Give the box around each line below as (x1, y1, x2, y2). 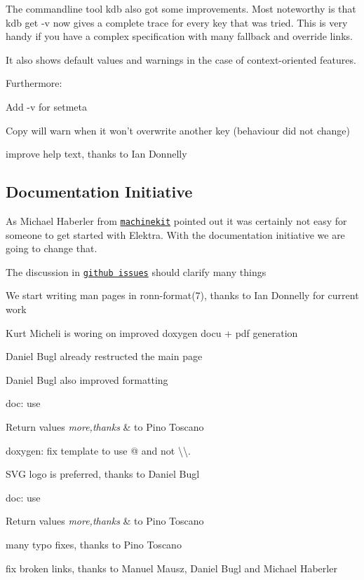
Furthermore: (6, 76, 62, 90)
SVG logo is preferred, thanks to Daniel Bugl (6, 467, 200, 481)
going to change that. (6, 241, 97, 256)
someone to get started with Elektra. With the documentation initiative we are (6, 227, 345, 242)
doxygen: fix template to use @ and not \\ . (6, 443, 191, 457)
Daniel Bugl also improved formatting (6, 372, 168, 387)
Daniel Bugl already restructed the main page (6, 349, 203, 364)
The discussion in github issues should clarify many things (6, 264, 267, 279)
